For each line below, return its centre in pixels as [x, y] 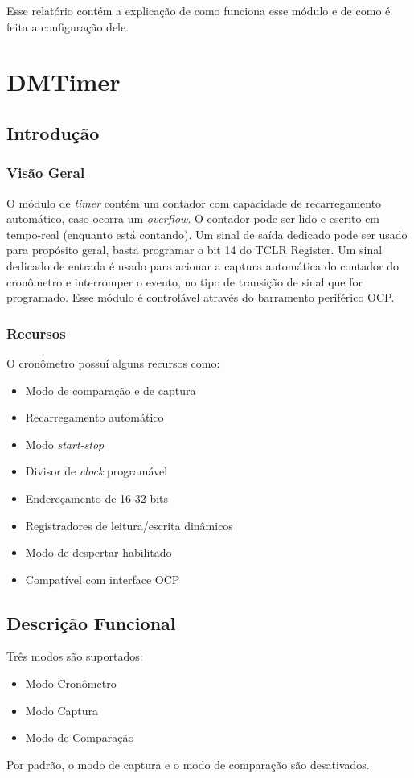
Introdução [53, 132]
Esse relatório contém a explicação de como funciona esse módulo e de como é [199, 10]
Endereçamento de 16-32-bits [97, 498]
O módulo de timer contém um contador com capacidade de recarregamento [194, 202]
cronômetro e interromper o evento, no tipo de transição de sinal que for [184, 281]
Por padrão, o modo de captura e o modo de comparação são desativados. [188, 764]
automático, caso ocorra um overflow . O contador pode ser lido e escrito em [193, 218]
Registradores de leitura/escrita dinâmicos [129, 525]
